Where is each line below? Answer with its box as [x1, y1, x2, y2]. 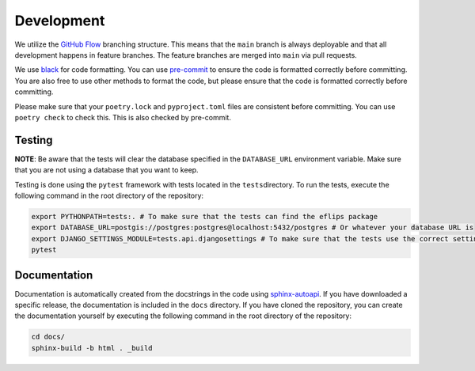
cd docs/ [31, 332, 66, 342]
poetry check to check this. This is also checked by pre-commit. [14, 112, 231, 122]
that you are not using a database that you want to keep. [14, 165, 199, 175]
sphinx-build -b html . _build [31, 343, 154, 352]
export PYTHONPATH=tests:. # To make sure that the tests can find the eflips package [31, 212, 378, 221]
